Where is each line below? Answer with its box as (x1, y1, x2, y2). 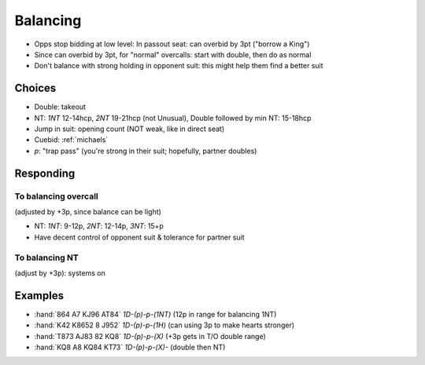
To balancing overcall (14, 191, 98, 202)
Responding (14, 166, 76, 180)
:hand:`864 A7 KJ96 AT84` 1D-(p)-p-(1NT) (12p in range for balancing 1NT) (34, 309, 277, 319)
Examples (14, 289, 65, 302)
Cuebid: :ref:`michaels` (34, 135, 109, 144)
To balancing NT (14, 252, 79, 263)
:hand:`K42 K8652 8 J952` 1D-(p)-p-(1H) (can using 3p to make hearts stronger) (34, 320, 295, 330)
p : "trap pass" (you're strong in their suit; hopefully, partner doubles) (34, 146, 257, 155)
